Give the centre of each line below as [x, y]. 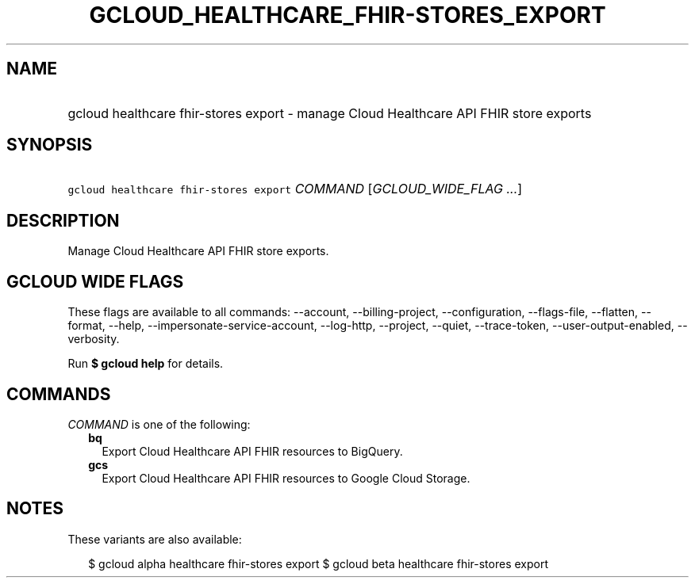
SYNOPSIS [50, 145]
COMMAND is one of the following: [159, 424]
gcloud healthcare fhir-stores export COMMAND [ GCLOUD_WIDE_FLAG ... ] [295, 189]
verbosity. [94, 339]
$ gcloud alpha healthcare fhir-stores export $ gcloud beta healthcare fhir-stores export [318, 563]
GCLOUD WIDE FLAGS [95, 281]
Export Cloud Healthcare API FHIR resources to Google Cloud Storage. [286, 478]
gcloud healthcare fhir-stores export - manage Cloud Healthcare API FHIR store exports [330, 113]
